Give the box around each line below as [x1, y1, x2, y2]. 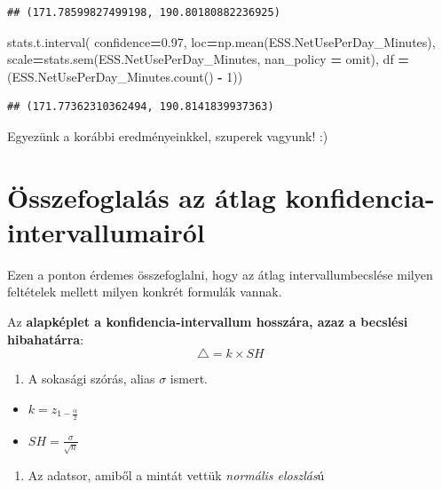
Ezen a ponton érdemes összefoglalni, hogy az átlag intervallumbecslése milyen [7, 265, 433, 283]
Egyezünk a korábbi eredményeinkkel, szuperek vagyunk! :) [7, 126, 328, 145]
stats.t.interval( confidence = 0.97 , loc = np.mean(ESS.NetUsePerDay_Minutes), [7, 32, 436, 51]
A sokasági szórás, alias [28, 369, 155, 388]
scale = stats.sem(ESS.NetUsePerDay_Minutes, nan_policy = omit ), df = [7, 50, 409, 68]
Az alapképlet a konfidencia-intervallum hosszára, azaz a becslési [7, 312, 408, 331]
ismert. [170, 369, 208, 388]
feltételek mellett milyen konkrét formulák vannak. [7, 282, 282, 301]
